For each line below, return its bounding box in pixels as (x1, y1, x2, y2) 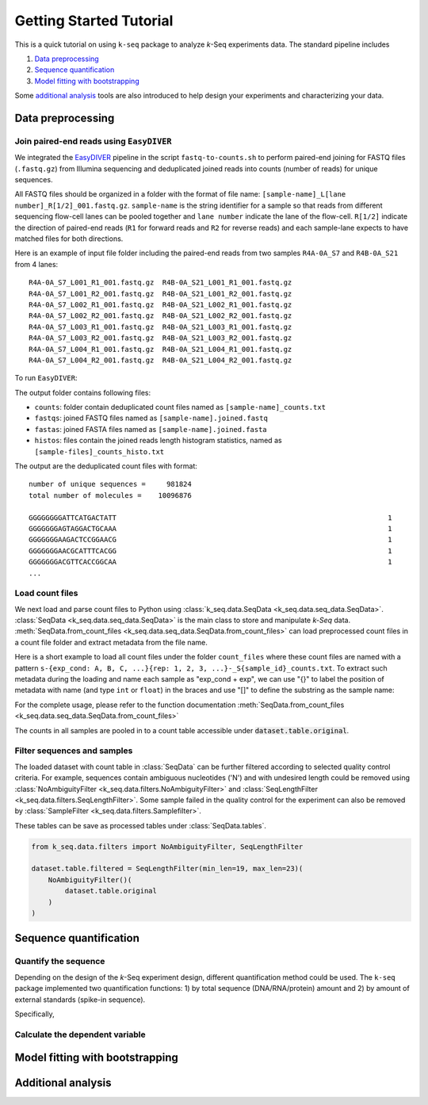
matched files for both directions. (14, 234, 124, 243)
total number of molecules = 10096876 (29, 491, 192, 499)
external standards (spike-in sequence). (14, 995, 146, 1004)
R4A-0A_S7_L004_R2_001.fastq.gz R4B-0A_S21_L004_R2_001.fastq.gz (29, 355, 292, 365)
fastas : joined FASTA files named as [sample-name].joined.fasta (34, 424, 267, 434)
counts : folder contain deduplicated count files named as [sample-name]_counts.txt (34, 403, 327, 412)
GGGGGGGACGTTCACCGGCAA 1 (29, 557, 392, 567)
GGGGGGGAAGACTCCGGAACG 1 (29, 535, 392, 545)
